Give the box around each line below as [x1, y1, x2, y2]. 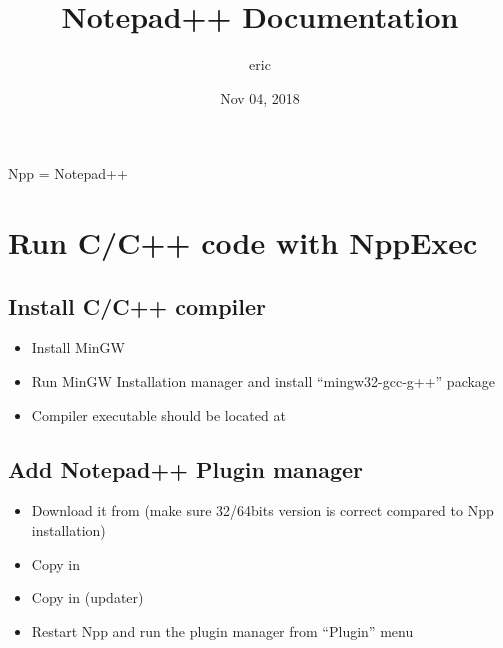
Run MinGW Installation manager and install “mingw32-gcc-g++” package [31, 371, 496, 392]
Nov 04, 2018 [220, 87, 300, 108]
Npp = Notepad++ [8, 163, 128, 184]
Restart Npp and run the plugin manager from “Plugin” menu [31, 620, 414, 641]
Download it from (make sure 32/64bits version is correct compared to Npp [31, 500, 494, 521]
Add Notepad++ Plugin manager [8, 453, 364, 484]
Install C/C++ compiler [8, 290, 267, 321]
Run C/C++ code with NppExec [8, 222, 478, 263]
